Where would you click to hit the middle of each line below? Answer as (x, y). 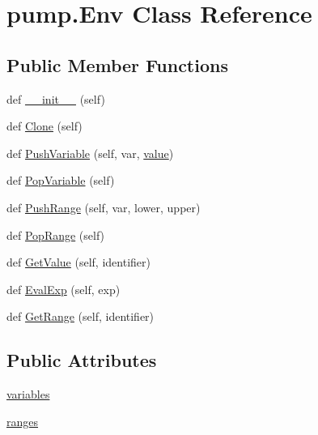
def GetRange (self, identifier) (81, 316)
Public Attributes (82, 360)
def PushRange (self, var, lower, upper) (104, 207)
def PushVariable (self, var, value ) (90, 153)
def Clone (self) (45, 126)
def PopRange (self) (56, 235)
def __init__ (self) (56, 98)
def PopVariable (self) (61, 180)
